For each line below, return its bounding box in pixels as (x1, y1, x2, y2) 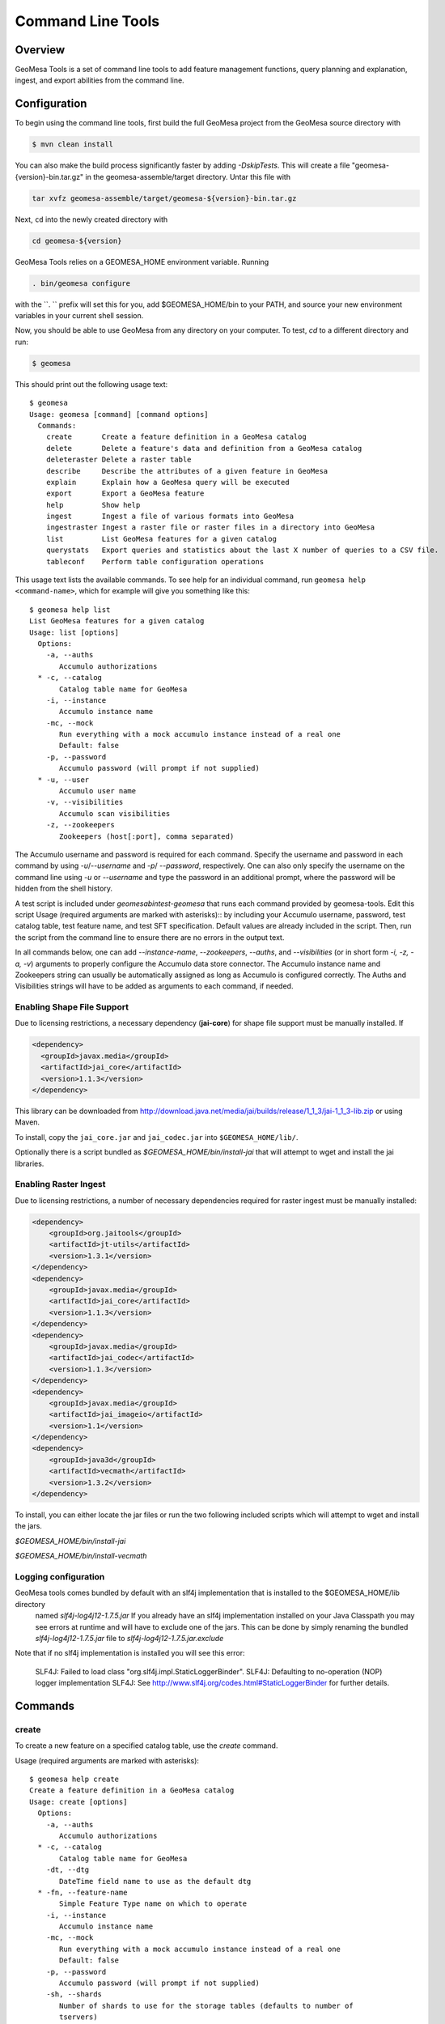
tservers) (59, 2013, 98, 2022)
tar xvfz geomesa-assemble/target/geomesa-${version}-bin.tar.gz (32, 193, 297, 202)
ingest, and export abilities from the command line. (15, 75, 185, 85)
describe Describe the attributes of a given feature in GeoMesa (45, 466, 328, 475)
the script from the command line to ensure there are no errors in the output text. (15, 932, 285, 942)
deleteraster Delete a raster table (45, 455, 192, 465)
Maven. (15, 1117, 40, 1127)
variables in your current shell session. (15, 311, 144, 321)
